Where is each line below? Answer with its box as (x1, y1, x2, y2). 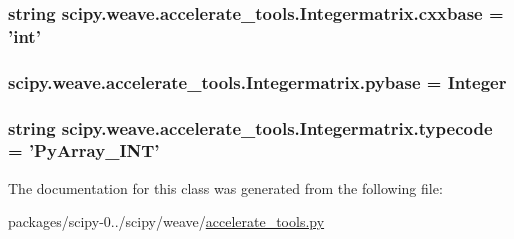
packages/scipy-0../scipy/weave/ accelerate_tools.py (8, 211, 325, 232)
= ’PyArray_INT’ (8, 138, 160, 163)
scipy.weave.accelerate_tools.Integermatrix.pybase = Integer (8, 69, 507, 94)
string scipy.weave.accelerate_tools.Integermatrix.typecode (8, 115, 493, 140)
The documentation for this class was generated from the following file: (8, 177, 443, 198)
